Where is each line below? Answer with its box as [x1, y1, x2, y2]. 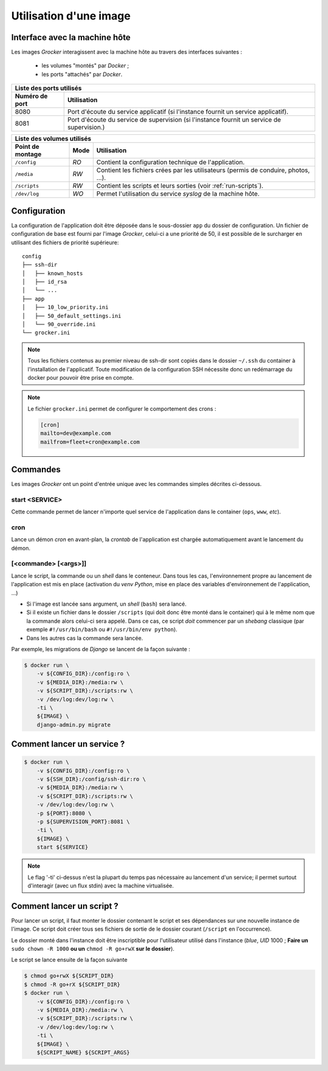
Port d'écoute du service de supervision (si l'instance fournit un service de [67, 115, 281, 124]
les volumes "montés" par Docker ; [41, 62, 129, 69]
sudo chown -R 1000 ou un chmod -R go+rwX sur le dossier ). [11, 945, 175, 953]
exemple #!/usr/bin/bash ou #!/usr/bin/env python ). [26, 626, 177, 633]
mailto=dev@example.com [40, 430, 112, 437]
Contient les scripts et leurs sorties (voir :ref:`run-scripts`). [96, 182, 264, 190]
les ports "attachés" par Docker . [41, 70, 123, 78]
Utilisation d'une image [11, 9, 131, 22]
